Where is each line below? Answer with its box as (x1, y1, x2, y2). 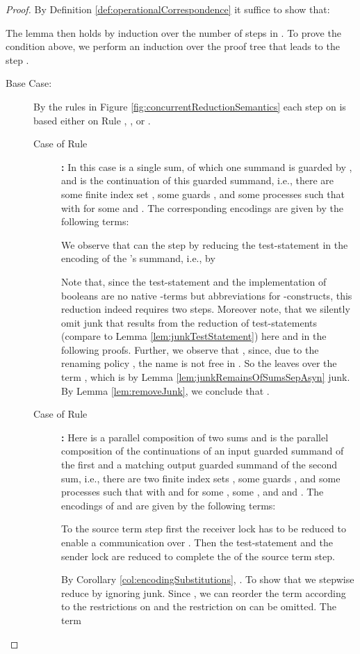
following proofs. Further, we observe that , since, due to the (61, 342, 319, 357)
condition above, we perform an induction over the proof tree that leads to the (6, 39, 340, 54)
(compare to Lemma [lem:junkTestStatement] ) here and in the (61, 329, 327, 343)
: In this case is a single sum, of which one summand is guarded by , (61, 159, 352, 174)
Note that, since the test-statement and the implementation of (61, 274, 327, 288)
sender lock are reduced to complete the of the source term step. (61, 548, 335, 563)
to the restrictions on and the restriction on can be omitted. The (61, 599, 336, 614)
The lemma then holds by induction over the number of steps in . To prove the (6, 25, 341, 40)
